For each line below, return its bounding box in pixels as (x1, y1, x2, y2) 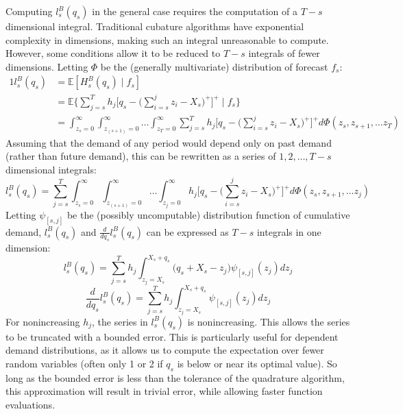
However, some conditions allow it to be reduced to (5, 46, 221, 60)
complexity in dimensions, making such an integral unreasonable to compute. (5, 32, 329, 47)
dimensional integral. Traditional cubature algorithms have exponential (5, 19, 304, 33)
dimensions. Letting (5, 59, 88, 73)
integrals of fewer (248, 46, 320, 60)
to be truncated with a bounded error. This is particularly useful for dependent (5, 329, 339, 343)
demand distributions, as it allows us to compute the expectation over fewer (5, 343, 324, 357)
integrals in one (256, 224, 321, 239)
